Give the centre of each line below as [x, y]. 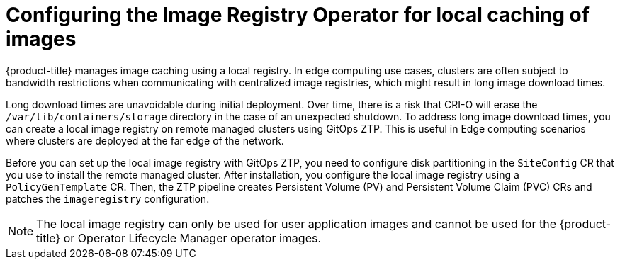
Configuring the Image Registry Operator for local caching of [298, 15]
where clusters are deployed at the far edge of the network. [145, 140]
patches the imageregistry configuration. [108, 198]
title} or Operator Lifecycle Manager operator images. [179, 238]
